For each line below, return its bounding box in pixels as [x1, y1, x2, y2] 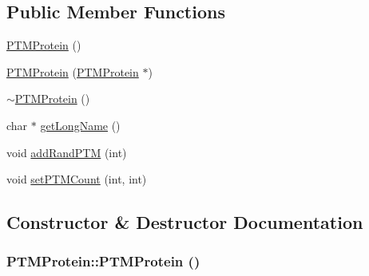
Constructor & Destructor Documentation [6, 210, 363, 235]
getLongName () [40, 116, 121, 133]
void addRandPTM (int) [6, 144, 127, 160]
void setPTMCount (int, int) [6, 171, 147, 187]
